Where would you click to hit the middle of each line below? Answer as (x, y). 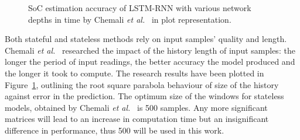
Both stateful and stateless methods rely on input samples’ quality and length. (146, 39)
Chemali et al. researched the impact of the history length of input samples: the (150, 50)
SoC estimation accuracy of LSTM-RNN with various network (140, 8)
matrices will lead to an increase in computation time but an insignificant (137, 119)
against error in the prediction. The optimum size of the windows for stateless (144, 96)
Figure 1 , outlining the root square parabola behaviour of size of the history (142, 84)
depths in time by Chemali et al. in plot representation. (130, 19)
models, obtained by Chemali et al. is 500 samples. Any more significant (136, 107)
